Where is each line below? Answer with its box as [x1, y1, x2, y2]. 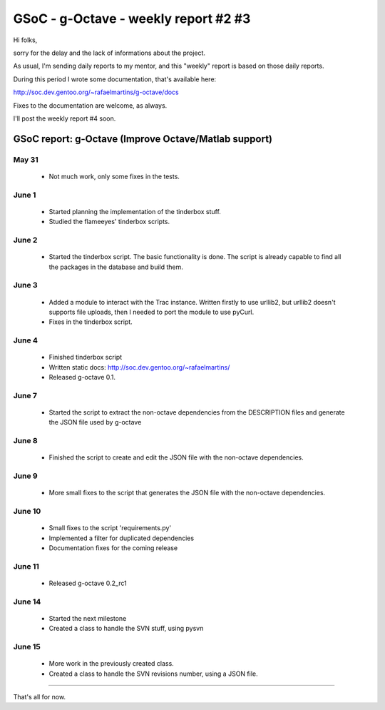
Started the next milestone [48, 614, 127, 622]
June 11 [13, 561, 39, 571]
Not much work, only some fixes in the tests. [48, 172, 180, 181]
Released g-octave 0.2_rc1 [48, 579, 128, 587]
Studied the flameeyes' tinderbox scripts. [48, 218, 170, 226]
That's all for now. [13, 693, 66, 701]
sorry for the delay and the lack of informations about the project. [13, 49, 206, 57]
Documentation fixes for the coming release [48, 544, 178, 552]
